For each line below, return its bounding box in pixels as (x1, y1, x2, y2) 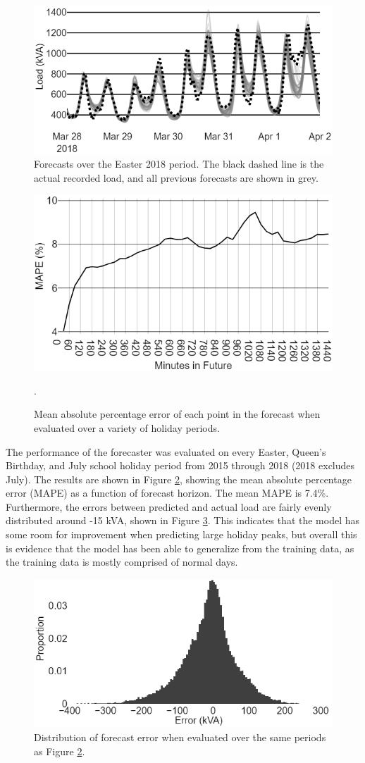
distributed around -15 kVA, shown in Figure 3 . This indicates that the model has (6, 513, 360, 528)
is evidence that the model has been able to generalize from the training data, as (6, 540, 354, 555)
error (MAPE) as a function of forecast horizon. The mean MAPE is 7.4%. (6, 485, 329, 500)
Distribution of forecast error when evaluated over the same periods (34, 730, 326, 745)
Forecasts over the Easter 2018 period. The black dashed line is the (34, 156, 324, 171)
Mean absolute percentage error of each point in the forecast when (34, 407, 321, 421)
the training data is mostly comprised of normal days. (6, 554, 238, 569)
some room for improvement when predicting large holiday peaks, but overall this (6, 527, 357, 542)
